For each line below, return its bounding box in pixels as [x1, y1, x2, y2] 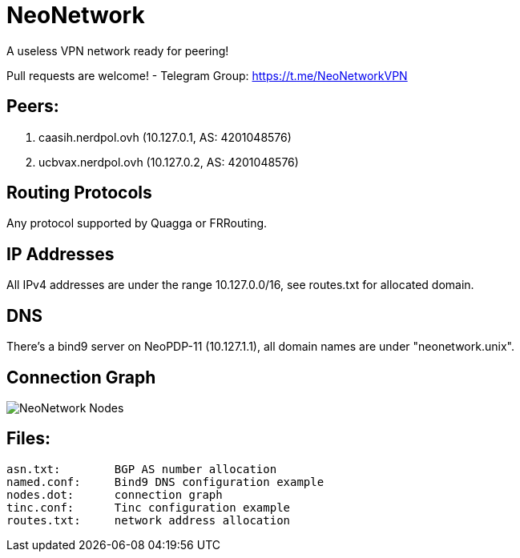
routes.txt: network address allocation [6, 513, 291, 527]
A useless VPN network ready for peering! [6, 43, 229, 58]
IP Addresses [6, 243, 115, 264]
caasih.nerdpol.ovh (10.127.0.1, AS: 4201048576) [38, 130, 292, 144]
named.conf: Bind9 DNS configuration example [6, 475, 324, 488]
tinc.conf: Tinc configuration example [6, 500, 291, 514]
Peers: [6, 96, 59, 117]
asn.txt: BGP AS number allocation [6, 462, 277, 476]
